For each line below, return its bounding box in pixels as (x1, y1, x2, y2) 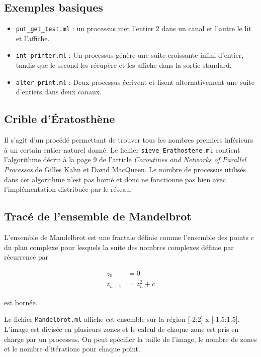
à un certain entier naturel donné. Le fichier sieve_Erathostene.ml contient (4, 144, 240, 155)
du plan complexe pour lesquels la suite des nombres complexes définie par (4, 242, 234, 252)
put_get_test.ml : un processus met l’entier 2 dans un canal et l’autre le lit (16, 23, 251, 34)
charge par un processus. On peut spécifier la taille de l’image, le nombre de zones (4, 333, 257, 344)
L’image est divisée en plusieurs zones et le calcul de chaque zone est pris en (4, 324, 239, 334)
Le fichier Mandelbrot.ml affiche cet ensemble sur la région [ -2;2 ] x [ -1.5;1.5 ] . (4, 314, 240, 324)
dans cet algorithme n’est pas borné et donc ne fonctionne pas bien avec (4, 174, 226, 184)
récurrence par (4, 252, 49, 262)
